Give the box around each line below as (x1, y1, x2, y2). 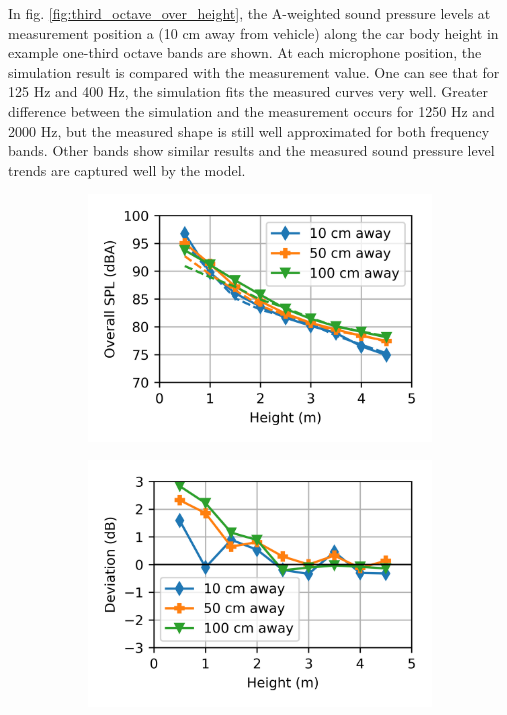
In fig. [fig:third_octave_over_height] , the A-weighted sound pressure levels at (8, 3, 491, 23)
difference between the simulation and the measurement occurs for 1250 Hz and (8, 100, 495, 121)
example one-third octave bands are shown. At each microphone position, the (8, 42, 482, 63)
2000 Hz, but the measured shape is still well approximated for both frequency (8, 120, 490, 141)
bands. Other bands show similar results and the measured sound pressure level (8, 140, 495, 161)
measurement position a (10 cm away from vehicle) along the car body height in (8, 22, 499, 43)
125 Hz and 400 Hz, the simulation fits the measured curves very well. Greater (8, 81, 489, 102)
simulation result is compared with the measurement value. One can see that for (8, 61, 500, 82)
